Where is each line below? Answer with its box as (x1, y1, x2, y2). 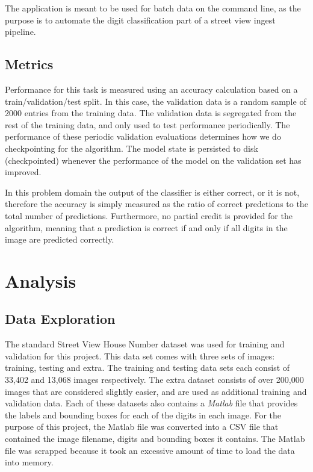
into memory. (5, 456, 54, 468)
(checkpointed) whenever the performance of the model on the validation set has (5, 154, 302, 166)
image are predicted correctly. (5, 233, 114, 246)
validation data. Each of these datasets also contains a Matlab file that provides (5, 397, 298, 409)
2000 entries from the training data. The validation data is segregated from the (5, 107, 297, 119)
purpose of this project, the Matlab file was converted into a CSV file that (5, 420, 279, 433)
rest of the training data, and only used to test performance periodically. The (5, 118, 290, 131)
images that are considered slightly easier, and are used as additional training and (5, 385, 307, 397)
